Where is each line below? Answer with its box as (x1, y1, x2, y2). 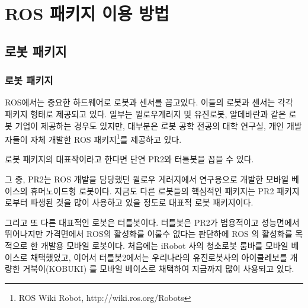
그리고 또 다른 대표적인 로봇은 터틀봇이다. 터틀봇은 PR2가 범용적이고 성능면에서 (5, 216, 300, 228)
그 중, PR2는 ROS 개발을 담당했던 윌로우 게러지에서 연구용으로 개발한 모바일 (5, 173, 289, 185)
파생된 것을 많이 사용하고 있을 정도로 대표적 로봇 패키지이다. (30, 196, 254, 208)
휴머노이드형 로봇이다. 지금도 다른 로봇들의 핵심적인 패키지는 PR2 (30, 184, 274, 197)
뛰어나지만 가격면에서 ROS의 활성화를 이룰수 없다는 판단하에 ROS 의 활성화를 (5, 227, 293, 240)
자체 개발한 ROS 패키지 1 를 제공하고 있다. (30, 131, 182, 145)
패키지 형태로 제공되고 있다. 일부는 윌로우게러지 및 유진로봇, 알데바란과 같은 (5, 107, 286, 120)
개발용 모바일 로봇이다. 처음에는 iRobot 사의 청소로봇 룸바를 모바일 (40, 239, 288, 251)
